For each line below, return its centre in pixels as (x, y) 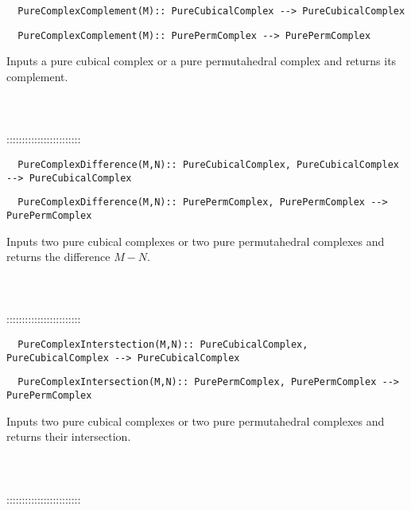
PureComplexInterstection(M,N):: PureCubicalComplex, (163, 345)
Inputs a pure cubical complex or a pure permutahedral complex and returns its (202, 61)
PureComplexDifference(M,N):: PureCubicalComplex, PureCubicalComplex (208, 164)
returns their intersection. (69, 436)
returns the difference (58, 257)
